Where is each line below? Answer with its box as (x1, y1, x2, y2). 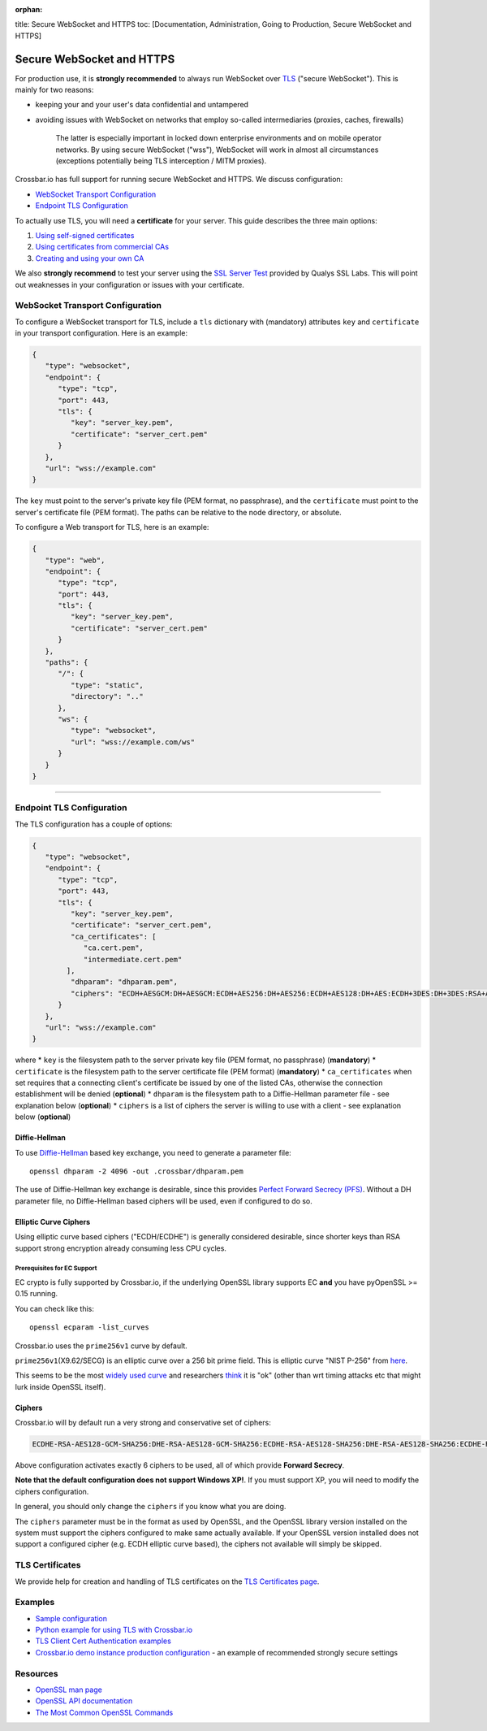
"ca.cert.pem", (83, 944, 144, 952)
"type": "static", (70, 680, 144, 690)
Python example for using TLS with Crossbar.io (35, 1625, 193, 1635)
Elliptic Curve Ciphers (15, 1217, 91, 1226)
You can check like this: (15, 1304, 95, 1313)
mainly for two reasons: (15, 85, 94, 95)
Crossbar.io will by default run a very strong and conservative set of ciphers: (15, 1418, 271, 1428)
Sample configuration (35, 1613, 108, 1623)
